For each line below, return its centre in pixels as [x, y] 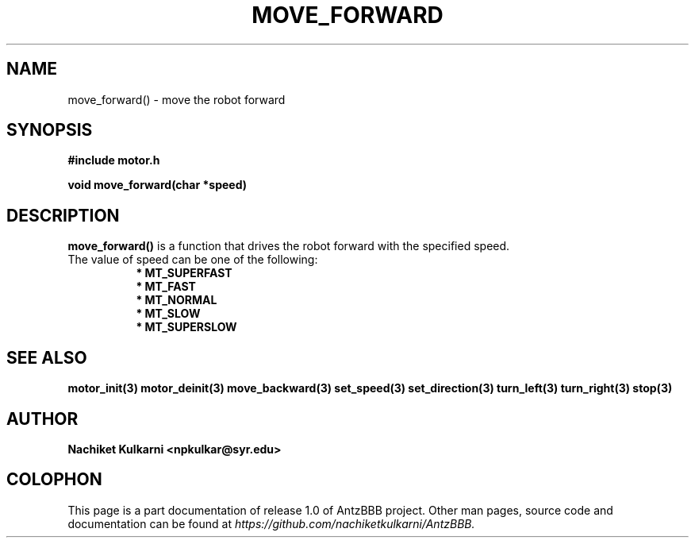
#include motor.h [114, 160]
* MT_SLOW [168, 314]
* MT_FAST [166, 287]
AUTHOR [42, 419]
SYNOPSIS [50, 130]
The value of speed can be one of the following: [193, 260]
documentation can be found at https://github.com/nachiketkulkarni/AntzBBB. [271, 523]
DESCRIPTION [63, 215]
